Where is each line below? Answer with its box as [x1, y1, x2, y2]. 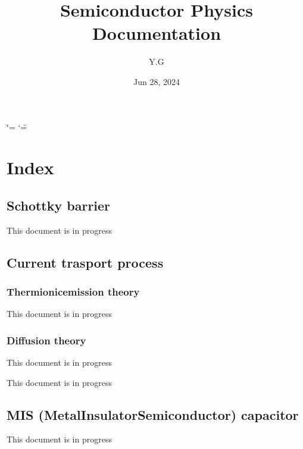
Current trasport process [7, 253, 164, 271]
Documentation [92, 21, 221, 45]
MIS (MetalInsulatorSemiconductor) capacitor [7, 405, 299, 423]
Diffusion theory [7, 332, 86, 347]
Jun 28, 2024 [133, 75, 180, 87]
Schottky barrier [7, 196, 111, 214]
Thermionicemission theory [7, 284, 140, 299]
